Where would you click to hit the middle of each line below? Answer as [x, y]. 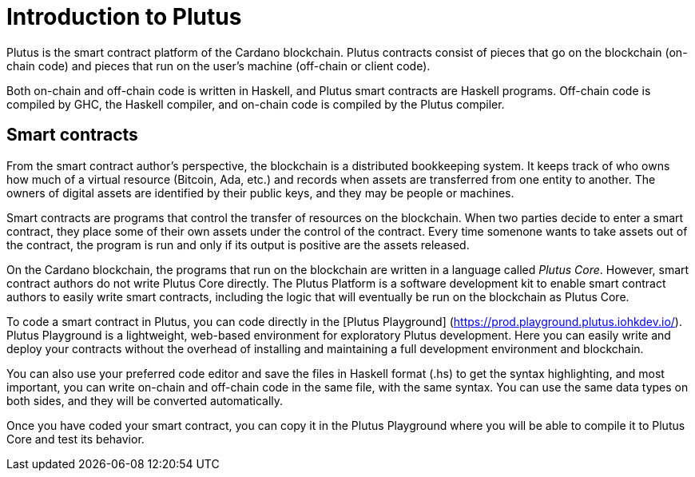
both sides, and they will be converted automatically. [145, 400]
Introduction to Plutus [124, 17]
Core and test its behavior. [75, 439]
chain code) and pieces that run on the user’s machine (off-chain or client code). [218, 66]
